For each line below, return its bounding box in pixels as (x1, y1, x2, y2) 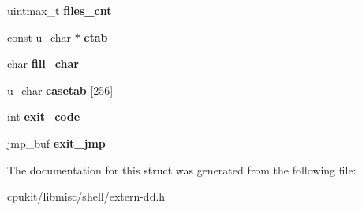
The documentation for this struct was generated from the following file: (7, 161, 356, 178)
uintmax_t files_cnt (7, 2, 112, 18)
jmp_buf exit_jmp (7, 134, 106, 151)
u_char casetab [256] (7, 81, 114, 98)
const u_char (7, 28, 72, 45)
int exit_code (7, 108, 80, 125)
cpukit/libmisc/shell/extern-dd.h (7, 188, 166, 204)
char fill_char (7, 55, 79, 72)
